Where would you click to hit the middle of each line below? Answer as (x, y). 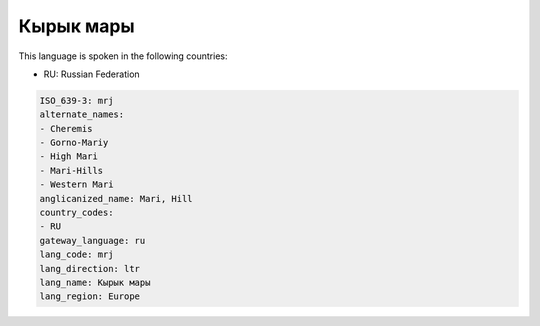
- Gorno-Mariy (74, 143)
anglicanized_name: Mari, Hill (116, 198)
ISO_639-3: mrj (76, 100)
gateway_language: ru (92, 240)
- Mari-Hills (71, 170)
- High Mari (69, 156)
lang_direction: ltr (89, 268)
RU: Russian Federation (91, 74)
